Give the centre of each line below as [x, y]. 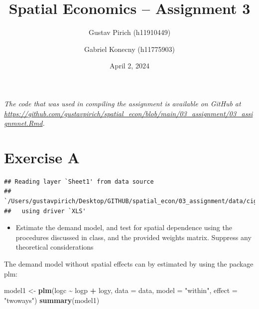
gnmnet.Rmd [23, 123]
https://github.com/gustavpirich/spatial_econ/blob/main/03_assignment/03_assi [129, 113]
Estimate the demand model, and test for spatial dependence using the [124, 227]
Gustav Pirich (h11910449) [129, 32]
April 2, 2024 [129, 66]
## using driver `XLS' [45, 211]
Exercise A [42, 157]
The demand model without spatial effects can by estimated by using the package [129, 263]
